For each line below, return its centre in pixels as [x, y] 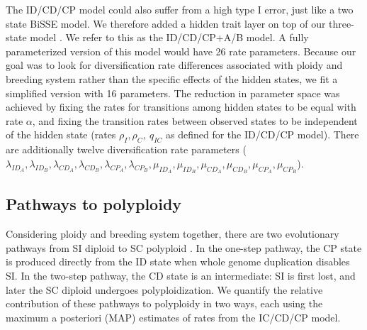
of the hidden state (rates [61, 134]
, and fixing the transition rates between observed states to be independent [195, 120]
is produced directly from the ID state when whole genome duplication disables [178, 262]
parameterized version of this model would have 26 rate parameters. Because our [181, 51]
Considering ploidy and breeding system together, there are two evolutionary [173, 234]
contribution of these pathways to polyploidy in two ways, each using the [164, 303]
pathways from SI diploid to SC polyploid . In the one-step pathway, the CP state [184, 247]
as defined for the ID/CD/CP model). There [262, 134]
